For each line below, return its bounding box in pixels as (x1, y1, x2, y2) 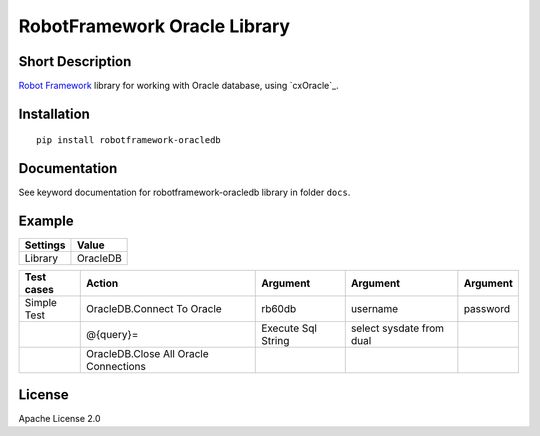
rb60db (261, 302, 297, 316)
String (261, 334, 290, 348)
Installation (18, 105, 90, 122)
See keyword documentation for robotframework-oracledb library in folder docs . (18, 186, 351, 199)
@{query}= (86, 328, 139, 342)
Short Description (18, 53, 132, 70)
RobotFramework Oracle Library (18, 15, 290, 37)
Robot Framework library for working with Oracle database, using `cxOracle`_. (18, 80, 339, 92)
